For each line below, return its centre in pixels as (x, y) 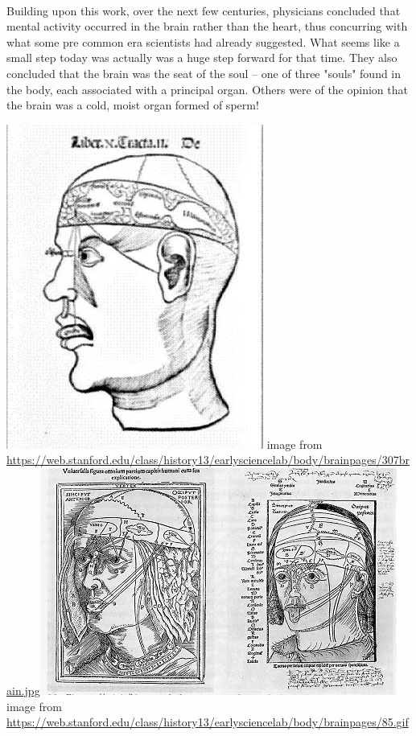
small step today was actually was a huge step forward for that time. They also (202, 58)
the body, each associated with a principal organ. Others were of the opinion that (207, 89)
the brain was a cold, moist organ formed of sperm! (133, 105)
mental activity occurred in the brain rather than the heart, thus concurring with (207, 26)
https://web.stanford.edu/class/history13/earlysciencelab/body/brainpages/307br (208, 460)
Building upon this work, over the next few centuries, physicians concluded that (204, 10)
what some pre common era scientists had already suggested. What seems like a (203, 41)
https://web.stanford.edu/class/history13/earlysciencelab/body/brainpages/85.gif (208, 722)
